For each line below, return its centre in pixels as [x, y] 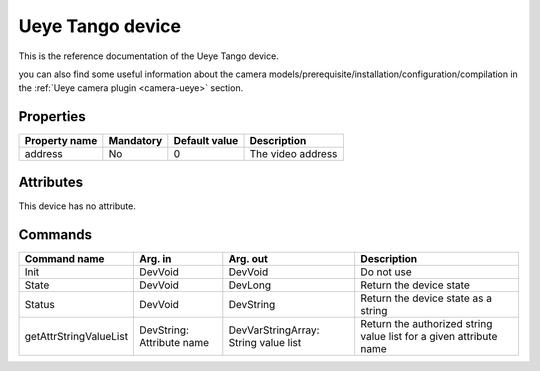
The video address [293, 154]
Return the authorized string [426, 323]
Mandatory [135, 141]
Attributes [51, 181]
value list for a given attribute [429, 336]
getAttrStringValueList [76, 336]
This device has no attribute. [77, 206]
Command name [64, 258]
